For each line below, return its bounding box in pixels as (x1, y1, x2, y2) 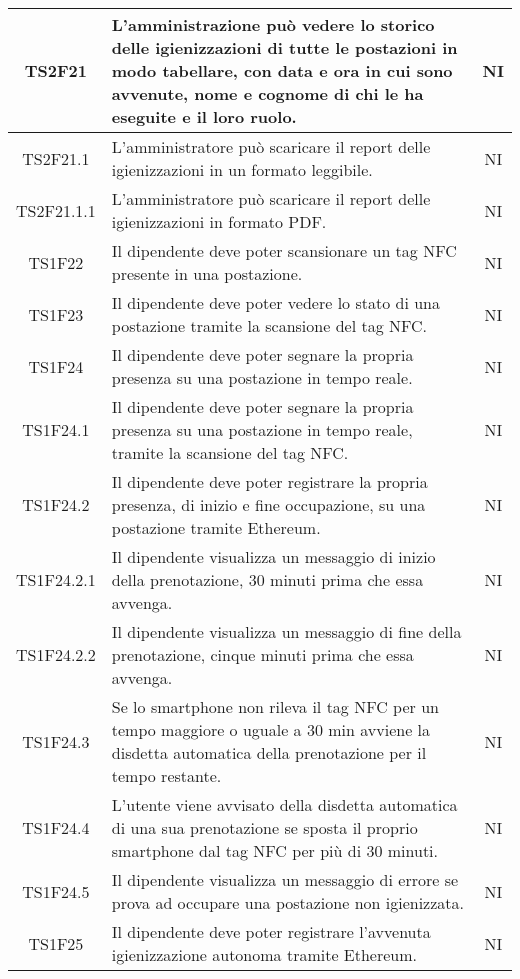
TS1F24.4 (22, 816, 90, 839)
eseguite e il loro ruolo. (111, 105, 297, 128)
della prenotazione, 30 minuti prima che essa (111, 568, 424, 591)
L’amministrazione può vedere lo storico (111, 13, 435, 36)
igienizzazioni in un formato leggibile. (111, 158, 373, 181)
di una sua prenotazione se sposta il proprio (111, 816, 418, 839)
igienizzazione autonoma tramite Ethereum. (111, 943, 417, 966)
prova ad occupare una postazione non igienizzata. (111, 891, 464, 914)
